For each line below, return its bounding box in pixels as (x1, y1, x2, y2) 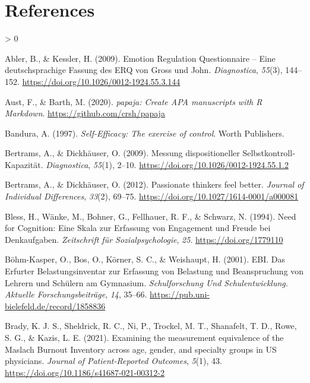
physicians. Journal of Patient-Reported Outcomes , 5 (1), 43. (5, 354, 222, 367)
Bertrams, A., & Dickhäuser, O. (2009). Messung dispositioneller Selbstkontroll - (5, 147, 295, 159)
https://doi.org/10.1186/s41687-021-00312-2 (5, 366, 165, 378)
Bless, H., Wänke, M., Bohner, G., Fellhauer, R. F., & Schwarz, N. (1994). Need (5, 210, 296, 222)
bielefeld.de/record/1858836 (5, 299, 106, 312)
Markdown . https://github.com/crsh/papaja (5, 107, 165, 119)
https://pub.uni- (150, 288, 210, 300)
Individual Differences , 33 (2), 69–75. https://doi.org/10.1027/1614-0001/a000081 (5, 190, 299, 202)
